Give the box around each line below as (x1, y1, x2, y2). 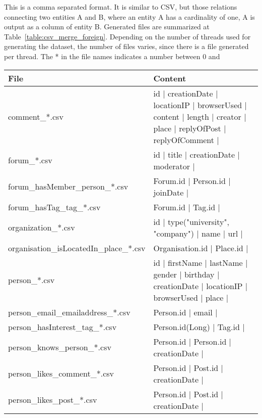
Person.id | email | (153, 306, 218, 318)
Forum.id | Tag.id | (153, 201, 220, 213)
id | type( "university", (153, 215, 229, 227)
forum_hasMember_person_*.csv (8, 180, 128, 193)
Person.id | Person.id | (153, 335, 232, 347)
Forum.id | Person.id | (153, 174, 231, 187)
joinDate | (153, 186, 189, 198)
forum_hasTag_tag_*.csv (8, 201, 101, 213)
